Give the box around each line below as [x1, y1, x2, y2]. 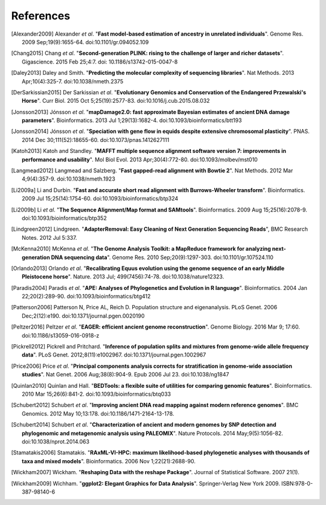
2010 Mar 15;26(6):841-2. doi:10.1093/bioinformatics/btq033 [22, 390, 171, 397]
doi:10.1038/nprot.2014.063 [22, 438, 90, 445]
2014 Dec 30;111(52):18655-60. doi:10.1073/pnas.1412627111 [22, 136, 170, 143]
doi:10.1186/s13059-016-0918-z [22, 332, 100, 339]
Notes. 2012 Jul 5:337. [22, 234, 77, 241]
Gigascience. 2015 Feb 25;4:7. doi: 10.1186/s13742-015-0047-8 [22, 58, 178, 65]
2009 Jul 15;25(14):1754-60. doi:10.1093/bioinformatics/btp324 [22, 195, 179, 202]
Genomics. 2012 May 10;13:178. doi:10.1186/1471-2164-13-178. [22, 410, 174, 417]
